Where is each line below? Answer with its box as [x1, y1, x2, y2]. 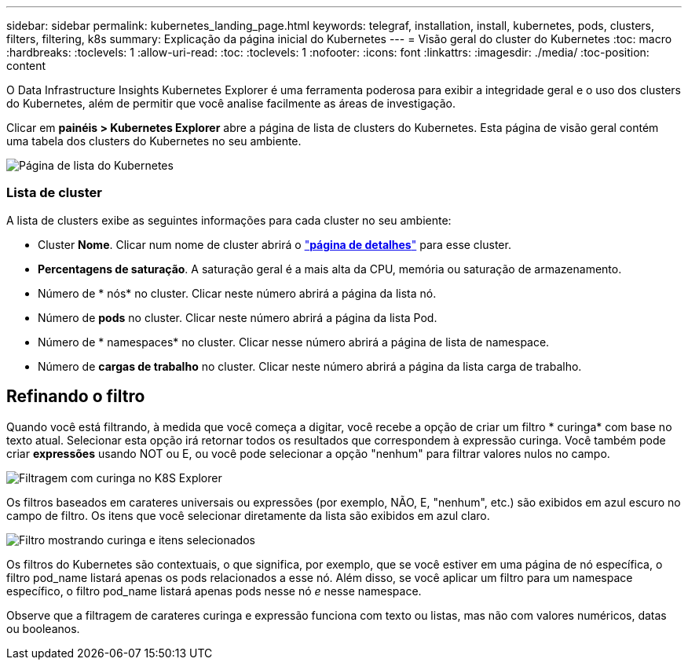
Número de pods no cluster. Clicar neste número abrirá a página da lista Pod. [38, 310, 437, 324]
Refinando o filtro [6, 386, 145, 407]
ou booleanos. [6, 621, 80, 635]
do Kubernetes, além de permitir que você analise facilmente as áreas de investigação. [6, 97, 456, 110]
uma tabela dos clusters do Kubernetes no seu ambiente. [6, 134, 302, 148]
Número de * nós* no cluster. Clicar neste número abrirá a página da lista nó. [38, 286, 437, 300]
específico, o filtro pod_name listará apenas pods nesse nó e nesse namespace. [6, 584, 422, 598]
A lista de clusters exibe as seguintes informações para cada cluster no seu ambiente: [6, 213, 452, 227]
